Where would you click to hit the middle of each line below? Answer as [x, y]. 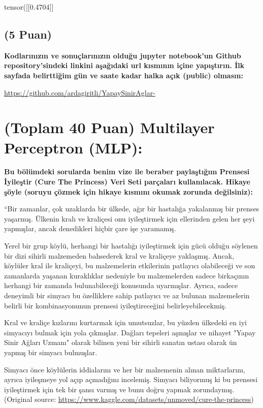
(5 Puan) [28, 34]
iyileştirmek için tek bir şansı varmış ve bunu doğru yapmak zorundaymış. [119, 389]
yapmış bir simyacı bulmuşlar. [51, 352]
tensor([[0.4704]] [29, 7]
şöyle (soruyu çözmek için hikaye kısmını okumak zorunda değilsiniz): [129, 191]
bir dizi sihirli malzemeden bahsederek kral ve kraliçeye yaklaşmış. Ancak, [119, 255]
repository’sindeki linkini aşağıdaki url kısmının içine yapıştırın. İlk [124, 65]
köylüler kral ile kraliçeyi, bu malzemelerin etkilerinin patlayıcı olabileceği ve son [130, 265]
